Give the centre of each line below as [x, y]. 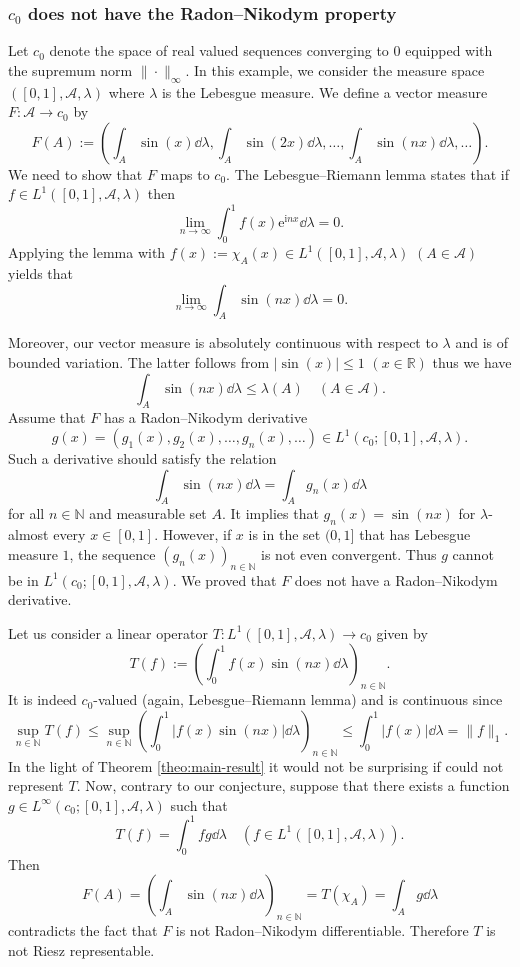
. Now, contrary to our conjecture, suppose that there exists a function [293, 785]
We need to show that [75, 173]
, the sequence [112, 553]
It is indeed [42, 699]
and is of [482, 342]
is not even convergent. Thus [349, 553]
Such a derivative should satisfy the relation [142, 458]
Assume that [47, 417]
